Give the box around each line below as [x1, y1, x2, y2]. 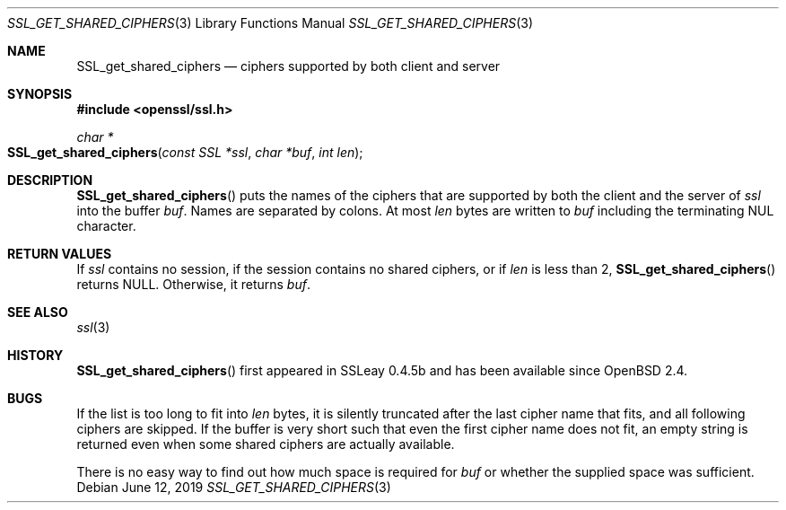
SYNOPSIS [7, 86, 73, 101]
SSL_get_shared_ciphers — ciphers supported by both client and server [76, 58, 501, 74]
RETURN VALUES [7, 246, 112, 261]
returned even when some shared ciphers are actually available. [76, 436, 455, 452]
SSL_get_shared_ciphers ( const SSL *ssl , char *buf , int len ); [7, 145, 363, 160]
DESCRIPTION [7, 172, 93, 188]
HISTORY [7, 347, 64, 363]
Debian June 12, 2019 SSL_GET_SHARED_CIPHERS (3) [76, 479, 391, 495]
